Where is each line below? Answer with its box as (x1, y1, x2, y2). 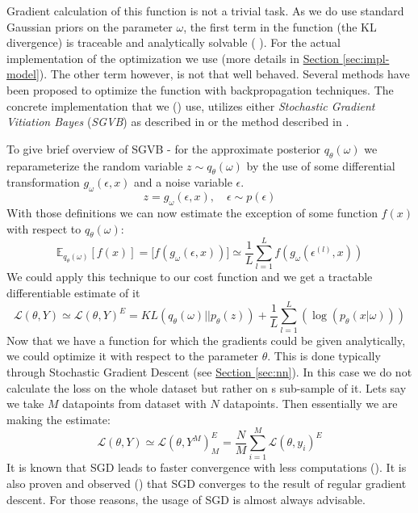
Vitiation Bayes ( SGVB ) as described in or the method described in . (6, 113, 349, 130)
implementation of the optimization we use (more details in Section (6, 49, 340, 66)
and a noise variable (134, 174, 232, 191)
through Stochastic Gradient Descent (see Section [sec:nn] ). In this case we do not (6, 363, 412, 380)
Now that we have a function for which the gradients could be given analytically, (6, 331, 406, 348)
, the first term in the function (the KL (183, 18, 377, 35)
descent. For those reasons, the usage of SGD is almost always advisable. (6, 490, 366, 507)
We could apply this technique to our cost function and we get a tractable (6, 268, 373, 285)
